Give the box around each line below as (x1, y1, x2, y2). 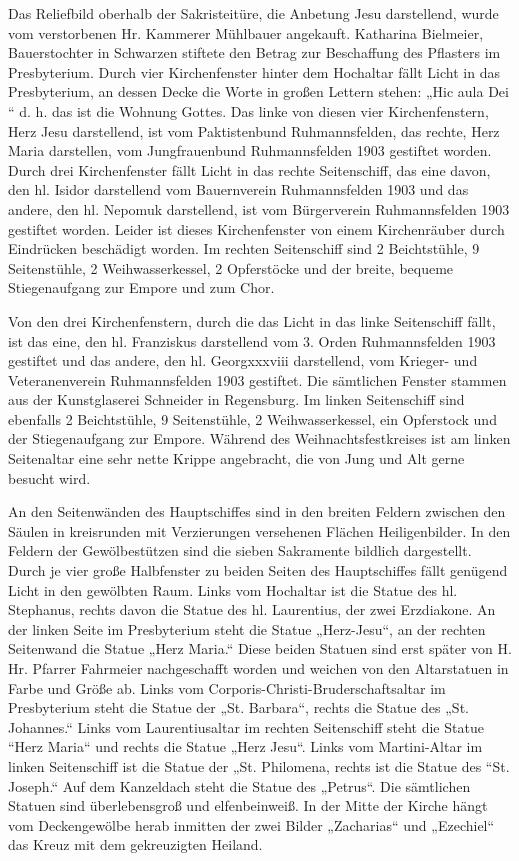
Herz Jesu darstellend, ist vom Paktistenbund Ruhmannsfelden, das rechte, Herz (8, 120, 500, 141)
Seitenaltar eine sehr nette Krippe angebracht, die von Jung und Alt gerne (8, 448, 465, 469)
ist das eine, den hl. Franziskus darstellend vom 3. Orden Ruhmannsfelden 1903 (8, 330, 496, 351)
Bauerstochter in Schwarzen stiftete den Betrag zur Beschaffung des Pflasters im (8, 42, 501, 63)
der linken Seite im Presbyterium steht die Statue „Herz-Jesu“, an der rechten (8, 618, 486, 639)
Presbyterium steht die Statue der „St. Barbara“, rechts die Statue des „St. (8, 697, 469, 718)
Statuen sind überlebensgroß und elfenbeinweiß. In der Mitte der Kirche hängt (8, 795, 488, 816)
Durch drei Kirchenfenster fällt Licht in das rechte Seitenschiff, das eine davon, (8, 159, 491, 180)
